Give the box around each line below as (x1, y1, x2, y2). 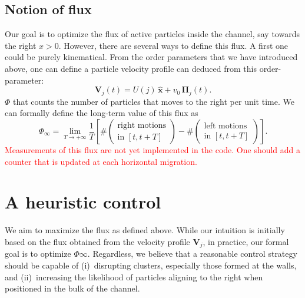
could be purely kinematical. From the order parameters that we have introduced (5, 51, 298, 63)
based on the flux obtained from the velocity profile (5, 235, 190, 247)
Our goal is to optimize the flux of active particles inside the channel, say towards (5, 28, 300, 40)
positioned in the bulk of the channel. (5, 282, 140, 294)
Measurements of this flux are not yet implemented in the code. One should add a (5, 144, 301, 156)
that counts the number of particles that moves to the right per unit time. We (13, 95, 294, 107)
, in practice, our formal (203, 235, 289, 247)
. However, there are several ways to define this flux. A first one (58, 39, 289, 51)
